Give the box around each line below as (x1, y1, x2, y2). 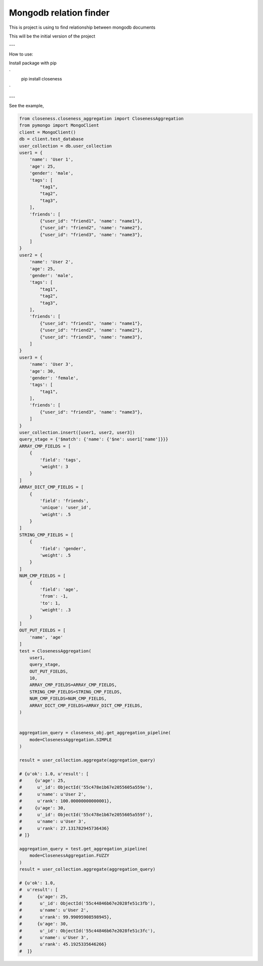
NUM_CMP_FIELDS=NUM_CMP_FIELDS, (29, 696, 107, 702)
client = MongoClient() (19, 129, 76, 135)
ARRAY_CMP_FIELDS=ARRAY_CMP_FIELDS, (29, 682, 117, 688)
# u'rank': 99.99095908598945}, (19, 914, 112, 920)
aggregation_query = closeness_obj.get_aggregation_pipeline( (19, 730, 171, 736)
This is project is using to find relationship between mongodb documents (9, 24, 156, 30)
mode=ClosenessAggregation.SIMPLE (29, 737, 112, 742)
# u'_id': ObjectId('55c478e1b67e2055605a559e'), (19, 785, 153, 790)
